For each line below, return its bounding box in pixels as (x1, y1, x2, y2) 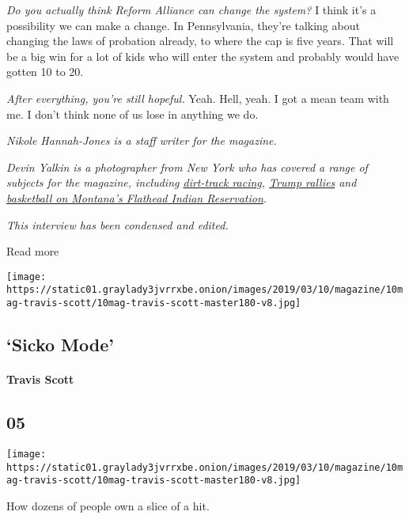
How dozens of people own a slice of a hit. (6, 497, 210, 513)
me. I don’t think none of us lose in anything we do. (6, 105, 259, 122)
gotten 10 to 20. (6, 63, 84, 80)
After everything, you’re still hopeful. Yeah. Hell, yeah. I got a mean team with (6, 89, 389, 106)
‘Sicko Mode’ (6, 332, 114, 357)
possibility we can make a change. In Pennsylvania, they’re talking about (6, 17, 360, 33)
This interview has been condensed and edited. (6, 216, 229, 233)
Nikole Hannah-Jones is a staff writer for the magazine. (6, 132, 277, 149)
